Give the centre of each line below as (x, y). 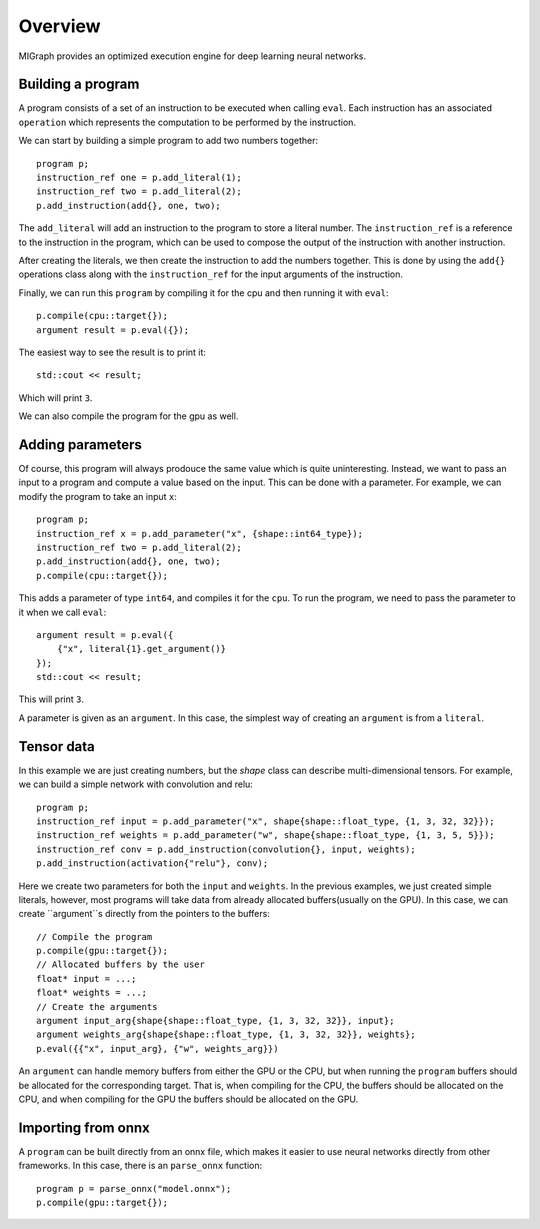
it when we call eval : (62, 612)
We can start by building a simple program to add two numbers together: (168, 141)
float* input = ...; (86, 978)
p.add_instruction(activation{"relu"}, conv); (152, 863)
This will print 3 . (51, 699)
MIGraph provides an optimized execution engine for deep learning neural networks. (192, 56)
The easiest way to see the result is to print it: (112, 352)
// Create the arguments (97, 1006)
